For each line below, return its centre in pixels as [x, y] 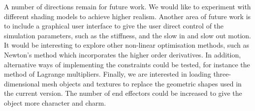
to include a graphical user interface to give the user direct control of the [114, 26]
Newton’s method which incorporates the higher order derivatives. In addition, [123, 54]
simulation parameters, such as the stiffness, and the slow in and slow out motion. [128, 35]
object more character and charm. [55, 102]
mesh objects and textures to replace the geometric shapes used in [142, 83]
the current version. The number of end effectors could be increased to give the [123, 93]
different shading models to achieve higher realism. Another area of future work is [127, 16]
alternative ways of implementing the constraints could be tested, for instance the [127, 64]
